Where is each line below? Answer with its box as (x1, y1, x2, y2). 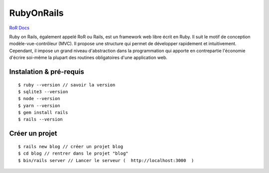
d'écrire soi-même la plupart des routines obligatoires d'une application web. (9, 55, 168, 60)
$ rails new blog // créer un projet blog (18, 144, 124, 149)
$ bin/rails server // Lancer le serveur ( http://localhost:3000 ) (18, 158, 194, 163)
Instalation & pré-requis (9, 67, 84, 76)
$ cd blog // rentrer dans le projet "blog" (18, 151, 129, 156)
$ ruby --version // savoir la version (18, 82, 116, 88)
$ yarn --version (18, 103, 60, 109)
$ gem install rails (18, 110, 68, 115)
